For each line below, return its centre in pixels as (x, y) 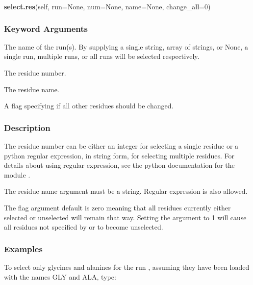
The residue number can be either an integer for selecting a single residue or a (121, 146)
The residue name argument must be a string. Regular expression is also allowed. (126, 191)
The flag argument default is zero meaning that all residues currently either (117, 207)
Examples (23, 248)
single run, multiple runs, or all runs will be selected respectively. (102, 56)
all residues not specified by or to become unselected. (84, 227)
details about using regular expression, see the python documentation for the (119, 165)
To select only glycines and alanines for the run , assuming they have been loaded (127, 267)
